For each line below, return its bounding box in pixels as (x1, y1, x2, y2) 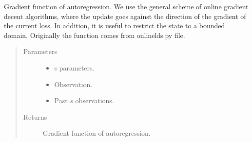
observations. (75, 95, 114, 106)
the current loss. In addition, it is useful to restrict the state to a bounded (4, 20, 225, 31)
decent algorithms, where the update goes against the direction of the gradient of (4, 11, 246, 21)
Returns (23, 111, 47, 122)
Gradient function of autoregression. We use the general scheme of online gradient (4, 1, 249, 11)
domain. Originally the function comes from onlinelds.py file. (4, 30, 185, 40)
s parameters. (54, 62, 95, 72)
